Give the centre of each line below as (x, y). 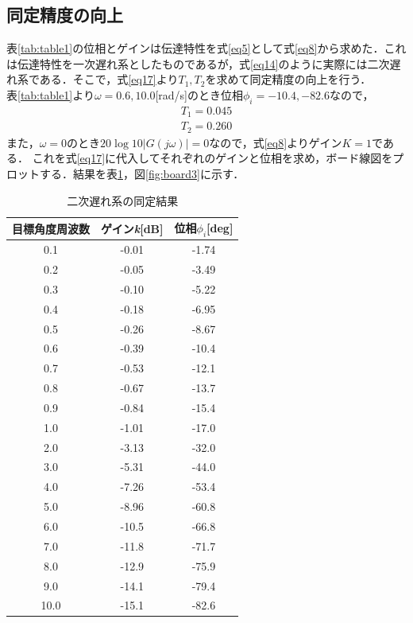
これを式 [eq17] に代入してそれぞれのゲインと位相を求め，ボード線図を (212, 158)
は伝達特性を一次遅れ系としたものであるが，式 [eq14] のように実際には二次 (198, 63)
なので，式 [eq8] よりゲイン (276, 142)
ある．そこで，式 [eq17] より (109, 79)
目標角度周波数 (51, 228)
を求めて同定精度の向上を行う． (288, 79)
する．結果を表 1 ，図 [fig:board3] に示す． (142, 173)
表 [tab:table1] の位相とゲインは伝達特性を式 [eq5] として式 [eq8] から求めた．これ (206, 48)
